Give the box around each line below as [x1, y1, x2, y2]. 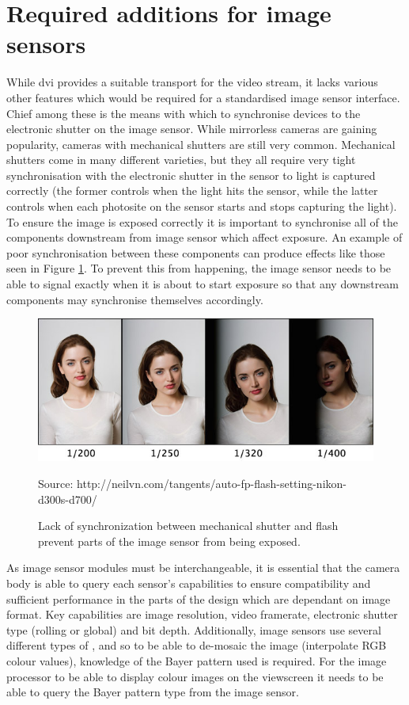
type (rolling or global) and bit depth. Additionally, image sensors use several [6, 621, 381, 638]
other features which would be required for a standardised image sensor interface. [6, 89, 400, 105]
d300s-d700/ [38, 490, 97, 507]
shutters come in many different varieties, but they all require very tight [6, 151, 356, 168]
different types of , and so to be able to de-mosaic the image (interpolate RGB [6, 637, 387, 654]
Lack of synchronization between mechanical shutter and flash [38, 517, 339, 534]
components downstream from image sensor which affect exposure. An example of [6, 229, 403, 246]
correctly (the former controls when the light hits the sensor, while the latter [6, 182, 378, 199]
